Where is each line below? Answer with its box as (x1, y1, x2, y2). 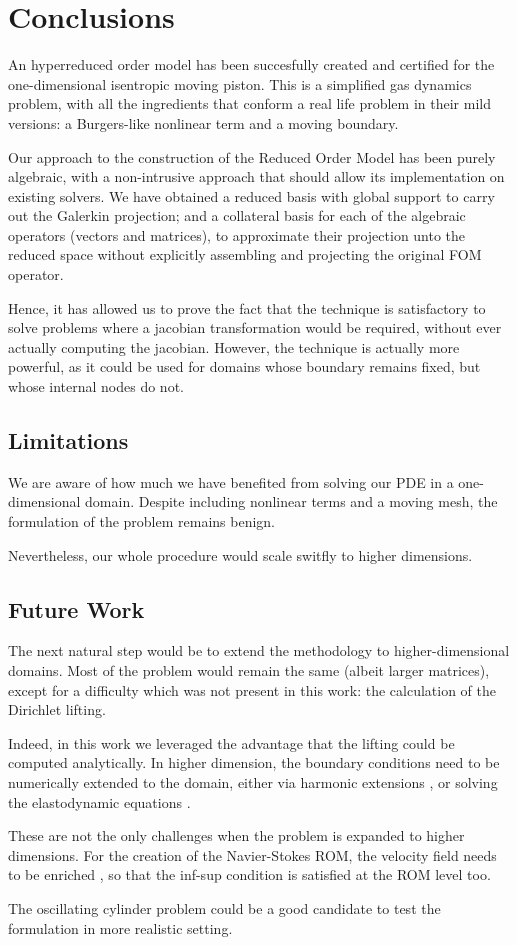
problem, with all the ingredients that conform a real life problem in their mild (8, 93, 491, 114)
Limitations (8, 425, 129, 456)
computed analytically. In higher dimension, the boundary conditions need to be (8, 752, 500, 773)
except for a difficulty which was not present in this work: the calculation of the (8, 679, 496, 700)
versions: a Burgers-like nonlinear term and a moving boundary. (8, 112, 399, 133)
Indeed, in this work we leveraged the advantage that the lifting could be (8, 732, 455, 753)
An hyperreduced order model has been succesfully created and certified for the (8, 54, 495, 75)
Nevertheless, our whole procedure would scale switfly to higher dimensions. (8, 544, 473, 565)
